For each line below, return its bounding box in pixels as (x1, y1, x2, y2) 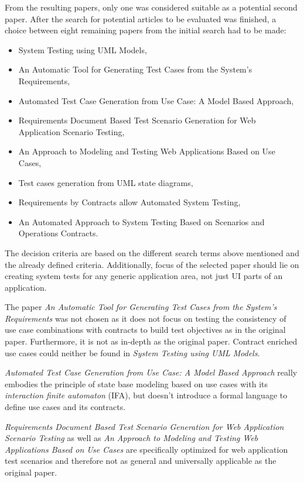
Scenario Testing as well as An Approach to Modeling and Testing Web (5, 432, 258, 444)
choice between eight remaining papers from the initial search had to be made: (5, 24, 286, 36)
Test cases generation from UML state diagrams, (18, 176, 193, 188)
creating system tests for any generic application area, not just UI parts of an (5, 270, 283, 282)
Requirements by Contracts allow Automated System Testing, (18, 196, 241, 208)
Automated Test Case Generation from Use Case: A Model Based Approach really (5, 366, 298, 378)
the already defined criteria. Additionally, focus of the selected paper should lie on (5, 258, 299, 270)
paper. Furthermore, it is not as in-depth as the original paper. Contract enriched (5, 335, 298, 347)
